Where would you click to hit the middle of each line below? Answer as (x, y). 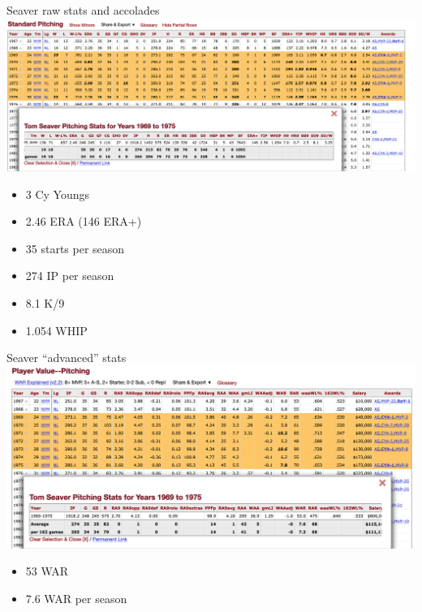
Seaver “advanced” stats (67, 358)
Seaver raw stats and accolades (83, 10)
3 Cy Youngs (58, 194)
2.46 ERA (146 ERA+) (84, 221)
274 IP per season (70, 276)
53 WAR (47, 571)
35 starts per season (75, 248)
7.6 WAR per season (76, 598)
